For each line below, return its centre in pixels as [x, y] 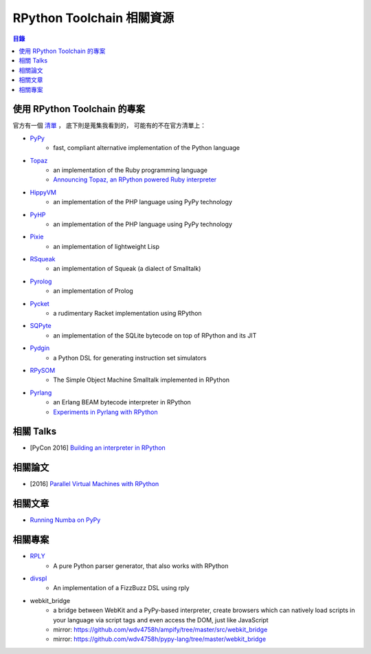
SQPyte [41, 326]
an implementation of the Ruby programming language [130, 170]
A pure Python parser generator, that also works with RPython [141, 566]
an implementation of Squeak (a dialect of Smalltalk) [127, 269]
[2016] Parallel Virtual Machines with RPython [94, 484]
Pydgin [40, 348]
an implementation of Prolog [93, 291]
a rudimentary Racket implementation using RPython [127, 314]
